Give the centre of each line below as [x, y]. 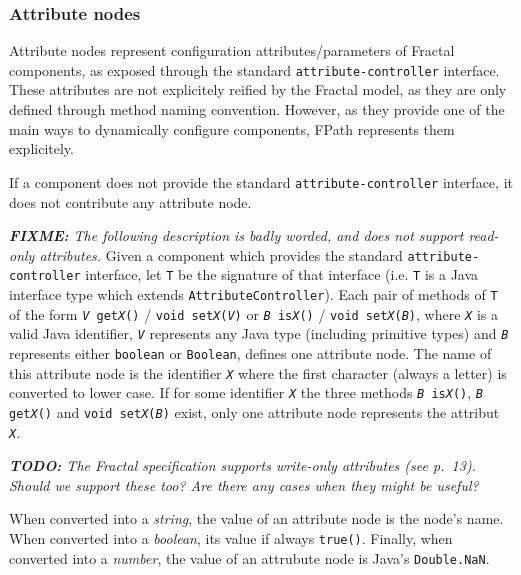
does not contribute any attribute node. [130, 201]
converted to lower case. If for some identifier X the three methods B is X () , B [246, 392]
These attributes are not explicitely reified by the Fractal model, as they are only [258, 89]
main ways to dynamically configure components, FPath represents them [232, 128]
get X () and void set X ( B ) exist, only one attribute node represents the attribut [254, 411]
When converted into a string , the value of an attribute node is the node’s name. [256, 518]
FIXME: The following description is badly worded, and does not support [236, 235]
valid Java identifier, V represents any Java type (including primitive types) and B [259, 333]
